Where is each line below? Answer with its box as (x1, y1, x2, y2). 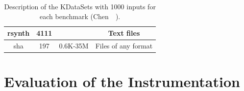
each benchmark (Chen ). (40, 11, 121, 21)
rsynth (7, 28, 30, 38)
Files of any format (95, 41, 153, 51)
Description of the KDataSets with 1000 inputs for (4, 1, 156, 11)
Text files (108, 28, 140, 38)
